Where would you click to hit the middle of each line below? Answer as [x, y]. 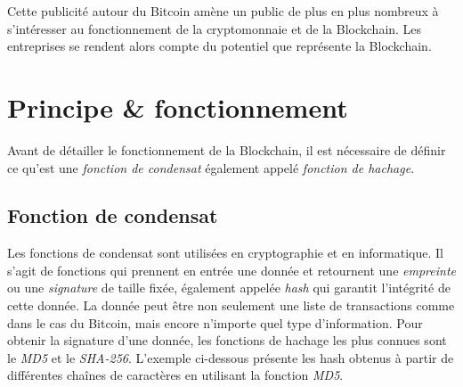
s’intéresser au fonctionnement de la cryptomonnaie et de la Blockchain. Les [215, 28]
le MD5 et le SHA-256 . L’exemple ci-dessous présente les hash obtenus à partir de [231, 357]
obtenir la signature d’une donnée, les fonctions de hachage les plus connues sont [227, 340]
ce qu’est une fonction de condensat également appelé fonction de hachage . [211, 167]
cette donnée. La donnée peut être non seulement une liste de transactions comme [231, 305]
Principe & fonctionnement [178, 107]
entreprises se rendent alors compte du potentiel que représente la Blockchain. [219, 46]
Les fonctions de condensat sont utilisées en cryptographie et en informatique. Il [225, 253]
